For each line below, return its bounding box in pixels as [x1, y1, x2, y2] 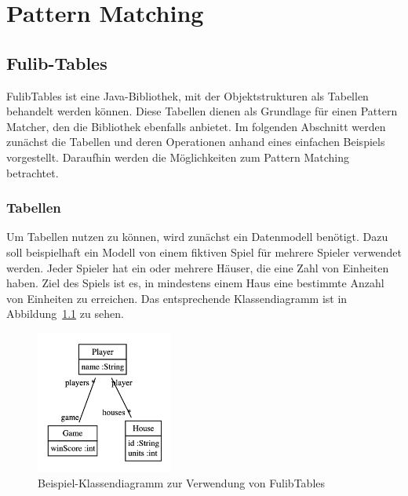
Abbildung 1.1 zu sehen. [6, 305, 124, 322]
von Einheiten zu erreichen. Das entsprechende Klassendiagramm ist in [6, 290, 348, 306]
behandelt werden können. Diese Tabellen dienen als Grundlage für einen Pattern [6, 103, 398, 119]
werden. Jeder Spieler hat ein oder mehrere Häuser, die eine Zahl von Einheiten [6, 259, 389, 275]
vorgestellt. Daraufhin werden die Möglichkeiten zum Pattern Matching [6, 148, 349, 165]
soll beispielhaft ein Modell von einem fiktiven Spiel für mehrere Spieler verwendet [6, 243, 402, 260]
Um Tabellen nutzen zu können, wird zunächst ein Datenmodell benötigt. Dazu [6, 228, 388, 245]
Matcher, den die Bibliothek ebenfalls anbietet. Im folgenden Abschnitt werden [6, 118, 386, 134]
